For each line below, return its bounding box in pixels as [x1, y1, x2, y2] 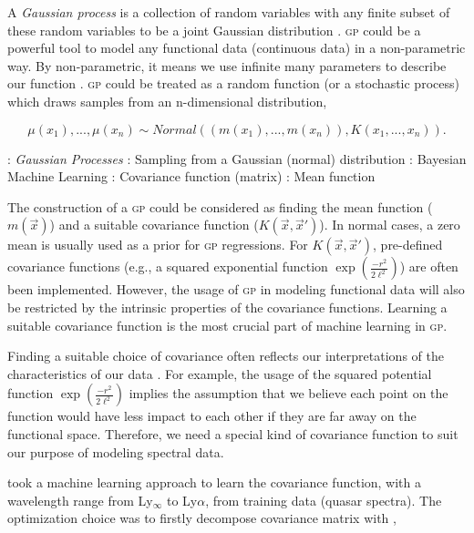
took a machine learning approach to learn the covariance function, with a [7, 473, 422, 492]
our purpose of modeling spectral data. [7, 442, 224, 461]
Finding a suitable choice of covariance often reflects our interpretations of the [7, 346, 444, 365]
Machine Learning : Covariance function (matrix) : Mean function [7, 167, 376, 186]
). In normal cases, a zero [319, 215, 460, 234]
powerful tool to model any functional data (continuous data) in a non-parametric [7, 38, 466, 57]
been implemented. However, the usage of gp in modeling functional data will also [7, 280, 465, 299]
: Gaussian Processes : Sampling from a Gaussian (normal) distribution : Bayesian [7, 149, 467, 168]
